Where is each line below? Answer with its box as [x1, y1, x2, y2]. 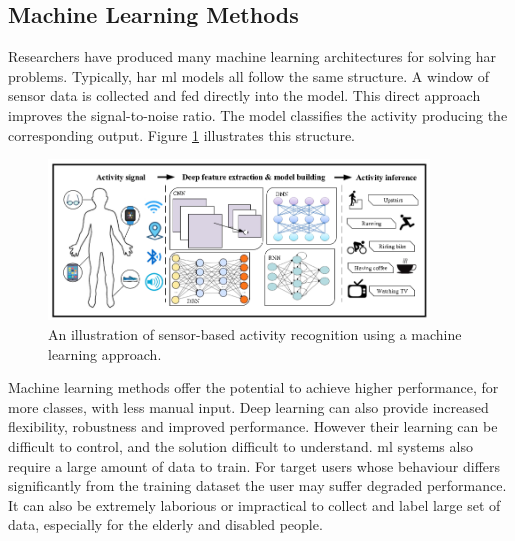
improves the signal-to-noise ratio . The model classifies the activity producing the [8, 104, 508, 125]
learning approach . [48, 343, 162, 364]
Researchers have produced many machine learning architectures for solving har [8, 46, 497, 67]
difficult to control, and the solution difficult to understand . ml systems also [8, 436, 473, 457]
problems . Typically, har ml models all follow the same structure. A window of [8, 65, 490, 86]
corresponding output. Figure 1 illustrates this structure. [8, 124, 355, 145]
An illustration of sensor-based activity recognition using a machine [48, 324, 462, 345]
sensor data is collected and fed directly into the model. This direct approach [8, 85, 481, 106]
